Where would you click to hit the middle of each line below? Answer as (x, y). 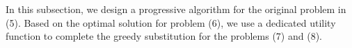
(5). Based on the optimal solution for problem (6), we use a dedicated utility (171, 22)
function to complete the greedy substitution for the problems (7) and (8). (164, 36)
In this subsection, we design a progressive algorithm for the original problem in (176, 9)
